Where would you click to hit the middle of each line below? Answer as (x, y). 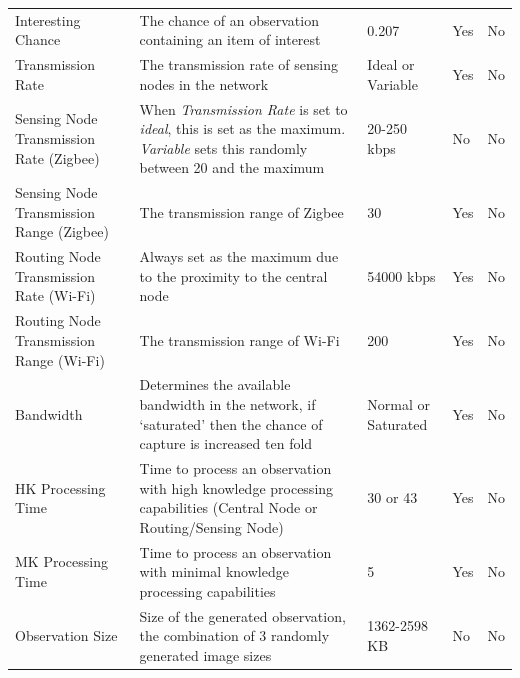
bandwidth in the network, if (227, 403)
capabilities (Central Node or (228, 507)
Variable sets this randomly (223, 147)
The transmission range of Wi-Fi (239, 339)
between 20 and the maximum (232, 167)
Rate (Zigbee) (57, 157)
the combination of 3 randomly (234, 635)
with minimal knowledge (214, 571)
